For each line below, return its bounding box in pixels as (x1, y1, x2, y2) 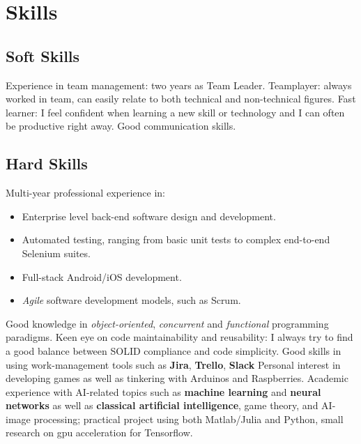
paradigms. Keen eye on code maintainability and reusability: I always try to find (6, 330, 353, 344)
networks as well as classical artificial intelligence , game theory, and (6, 398, 318, 413)
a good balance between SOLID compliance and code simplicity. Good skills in (6, 343, 341, 358)
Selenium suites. (22, 245, 91, 260)
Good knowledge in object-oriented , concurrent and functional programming (6, 316, 329, 330)
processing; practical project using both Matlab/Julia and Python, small (33, 411, 344, 426)
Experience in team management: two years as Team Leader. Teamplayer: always (6, 77, 352, 92)
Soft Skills (6, 45, 80, 66)
